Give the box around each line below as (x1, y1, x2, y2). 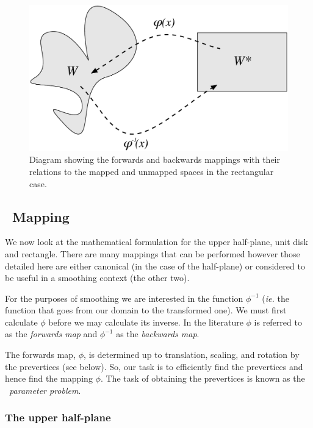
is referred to (254, 315, 302, 328)
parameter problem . (9, 383, 81, 396)
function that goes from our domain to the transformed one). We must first (5, 304, 287, 316)
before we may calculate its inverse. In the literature (48, 315, 243, 328)
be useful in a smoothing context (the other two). (5, 271, 190, 284)
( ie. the (262, 291, 289, 304)
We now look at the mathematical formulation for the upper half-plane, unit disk (5, 235, 308, 248)
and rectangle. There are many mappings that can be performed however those (5, 247, 300, 260)
